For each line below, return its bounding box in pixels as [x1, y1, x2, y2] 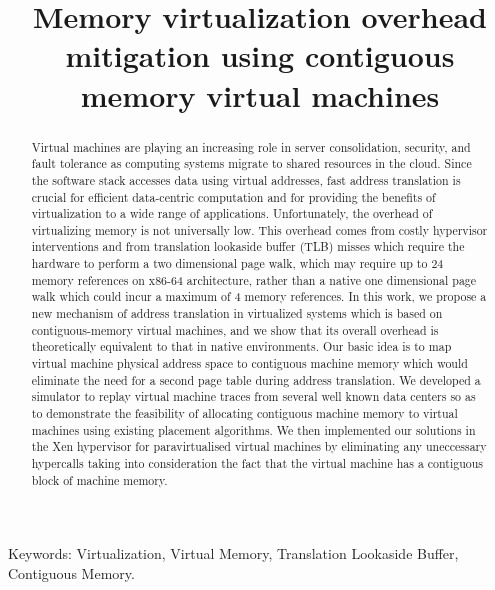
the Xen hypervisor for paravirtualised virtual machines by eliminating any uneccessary [31, 438, 487, 455]
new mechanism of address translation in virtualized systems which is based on [31, 305, 443, 322]
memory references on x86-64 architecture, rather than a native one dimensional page [31, 271, 477, 288]
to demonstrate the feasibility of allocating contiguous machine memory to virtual [31, 405, 458, 422]
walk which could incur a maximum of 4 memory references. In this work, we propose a [31, 288, 487, 305]
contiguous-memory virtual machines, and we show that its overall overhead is [31, 321, 439, 338]
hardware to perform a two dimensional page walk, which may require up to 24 [31, 255, 444, 272]
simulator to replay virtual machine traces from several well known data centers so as [31, 388, 476, 405]
